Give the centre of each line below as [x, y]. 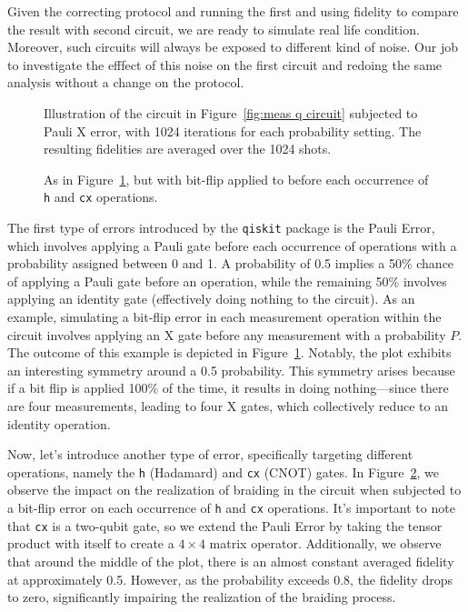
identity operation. [59, 423]
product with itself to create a [91, 543]
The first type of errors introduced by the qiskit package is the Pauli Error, [221, 227]
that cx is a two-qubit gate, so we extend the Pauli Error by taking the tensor [225, 525]
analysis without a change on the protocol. [126, 82]
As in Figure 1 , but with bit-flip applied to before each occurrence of [236, 179]
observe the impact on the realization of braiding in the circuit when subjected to [234, 490]
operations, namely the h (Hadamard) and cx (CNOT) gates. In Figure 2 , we [224, 472]
